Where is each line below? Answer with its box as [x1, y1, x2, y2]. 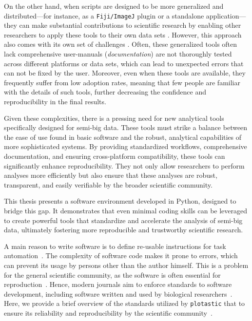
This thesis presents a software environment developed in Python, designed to [4, 196, 236, 206]
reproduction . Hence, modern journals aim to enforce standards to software [4, 279, 232, 289]
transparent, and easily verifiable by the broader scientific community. [4, 179, 213, 189]
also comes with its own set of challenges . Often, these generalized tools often [4, 39, 237, 49]
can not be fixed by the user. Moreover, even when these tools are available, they [4, 68, 246, 78]
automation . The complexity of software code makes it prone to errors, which [4, 250, 238, 261]
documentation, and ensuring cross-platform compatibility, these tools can [4, 151, 225, 161]
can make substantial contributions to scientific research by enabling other [19, 20, 241, 30]
